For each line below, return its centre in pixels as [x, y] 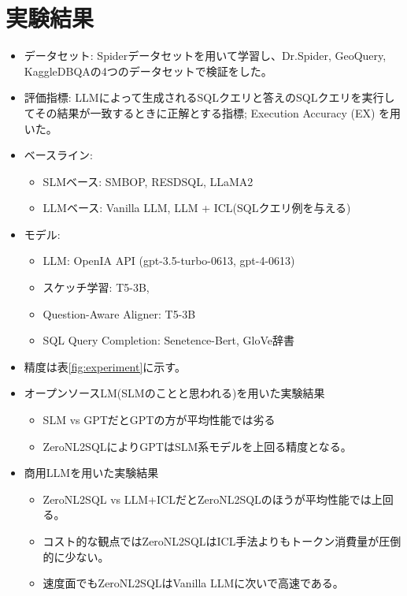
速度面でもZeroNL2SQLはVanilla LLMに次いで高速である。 [193, 583]
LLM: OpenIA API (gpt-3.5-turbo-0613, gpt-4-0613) [169, 261]
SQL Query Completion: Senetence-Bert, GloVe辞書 [169, 340]
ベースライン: [58, 155]
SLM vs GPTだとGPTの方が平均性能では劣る [159, 420]
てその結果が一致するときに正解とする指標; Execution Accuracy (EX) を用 [213, 112]
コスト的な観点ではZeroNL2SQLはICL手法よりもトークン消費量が [211, 541]
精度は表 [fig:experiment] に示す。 [105, 366]
